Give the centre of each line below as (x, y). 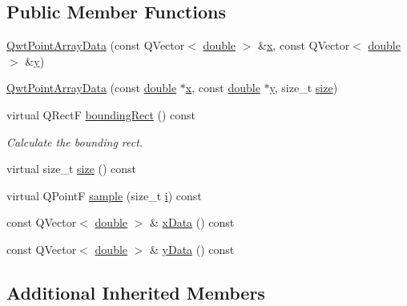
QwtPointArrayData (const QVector (96, 45)
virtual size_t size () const (72, 169)
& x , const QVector (304, 45)
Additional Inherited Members (136, 292)
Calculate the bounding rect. (75, 141)
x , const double (223, 88)
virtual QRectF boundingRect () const (101, 114)
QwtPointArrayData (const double (92, 88)
